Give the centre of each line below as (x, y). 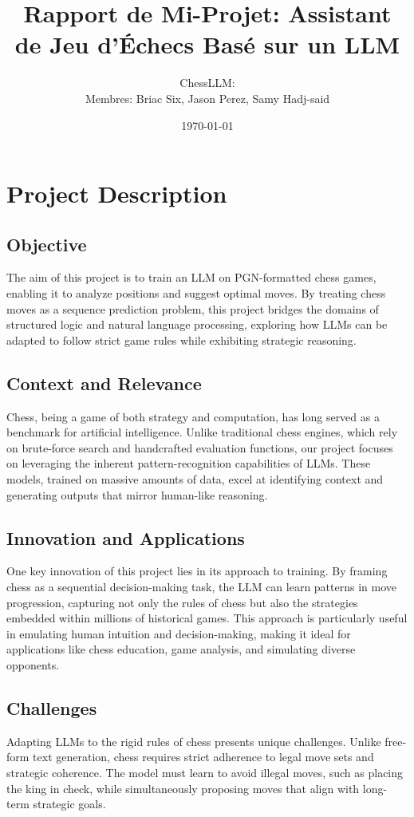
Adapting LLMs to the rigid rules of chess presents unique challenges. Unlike (194, 741)
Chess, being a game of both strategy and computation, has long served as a (193, 416)
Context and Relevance (104, 383)
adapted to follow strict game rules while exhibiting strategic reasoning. (181, 339)
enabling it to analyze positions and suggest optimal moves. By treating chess (196, 293)
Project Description (117, 193)
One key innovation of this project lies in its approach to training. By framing (197, 571)
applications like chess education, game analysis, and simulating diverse (181, 649)
